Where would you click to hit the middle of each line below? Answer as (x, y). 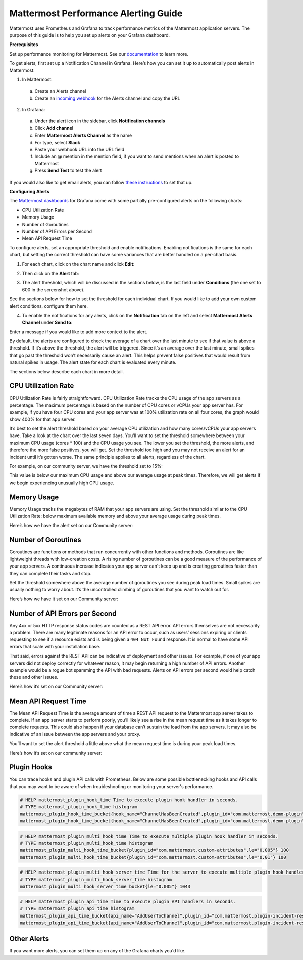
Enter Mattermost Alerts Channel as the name (83, 135)
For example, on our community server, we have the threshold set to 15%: (86, 466)
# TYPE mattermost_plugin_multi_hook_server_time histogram (96, 879)
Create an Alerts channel (60, 91)
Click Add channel (54, 128)
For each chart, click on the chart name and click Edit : (78, 264)
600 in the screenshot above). (53, 290)
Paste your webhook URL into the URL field (80, 150)
